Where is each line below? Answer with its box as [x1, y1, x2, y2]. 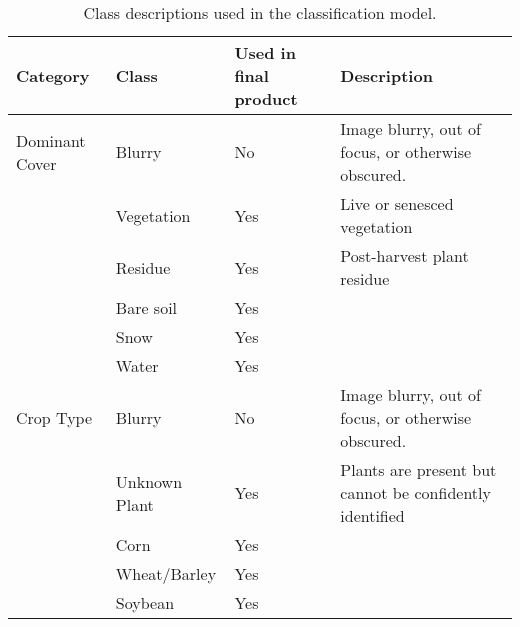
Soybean [115, 591, 175, 614]
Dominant [16, 128, 86, 152]
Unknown [115, 469, 183, 493]
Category [16, 64, 90, 87]
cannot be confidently [340, 481, 491, 504]
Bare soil [115, 296, 178, 319]
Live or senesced [340, 192, 454, 215]
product [234, 87, 298, 110]
